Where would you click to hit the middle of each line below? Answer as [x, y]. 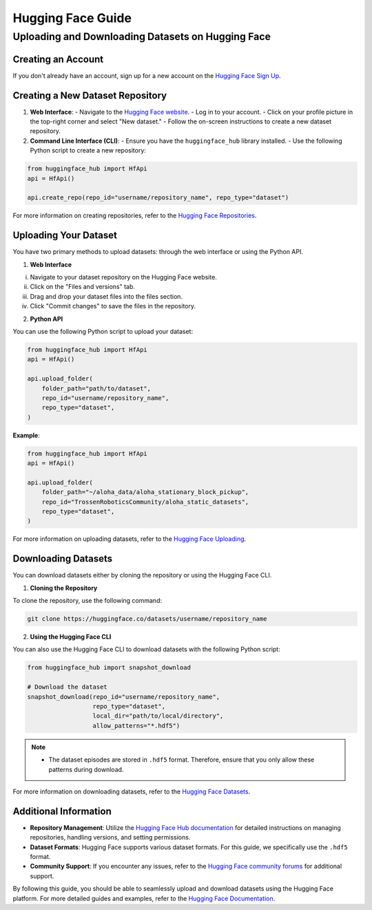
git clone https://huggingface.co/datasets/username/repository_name [147, 619]
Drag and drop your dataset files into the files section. [106, 296]
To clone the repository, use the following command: [87, 601]
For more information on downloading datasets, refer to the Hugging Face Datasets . [132, 791]
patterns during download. [86, 769]
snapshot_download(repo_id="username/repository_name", [124, 696]
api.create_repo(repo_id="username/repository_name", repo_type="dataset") [158, 198]
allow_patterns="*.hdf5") [136, 725]
